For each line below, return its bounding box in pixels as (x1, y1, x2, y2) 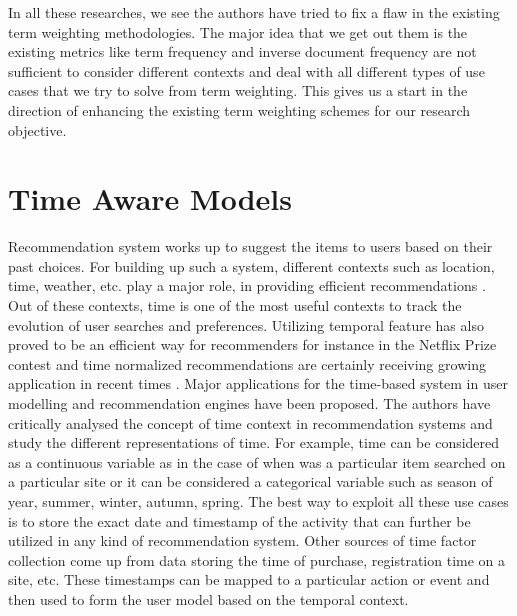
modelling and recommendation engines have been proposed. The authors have (8, 393, 491, 414)
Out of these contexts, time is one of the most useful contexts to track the (8, 295, 462, 316)
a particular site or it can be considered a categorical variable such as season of (8, 471, 493, 492)
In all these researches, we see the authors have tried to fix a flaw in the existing (8, 2, 500, 22)
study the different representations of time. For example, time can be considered (8, 432, 500, 453)
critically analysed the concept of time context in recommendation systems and (8, 412, 493, 433)
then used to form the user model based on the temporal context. (8, 588, 409, 609)
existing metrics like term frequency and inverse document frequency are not (8, 41, 477, 62)
